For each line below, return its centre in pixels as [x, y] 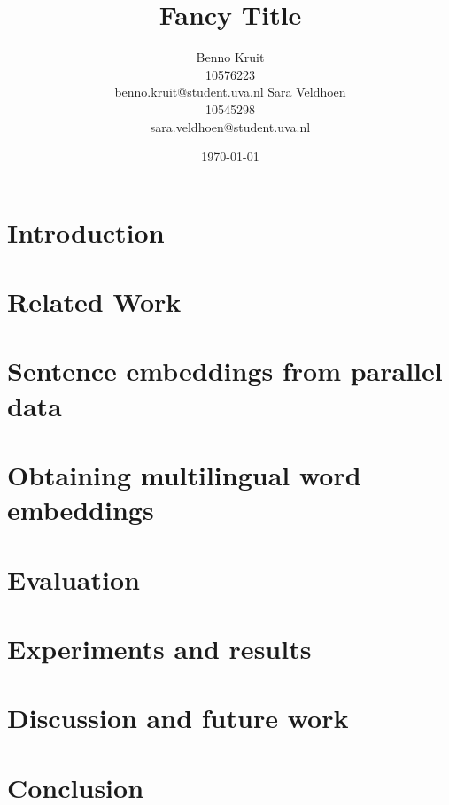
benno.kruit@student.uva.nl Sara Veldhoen [230, 92]
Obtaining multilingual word [184, 475]
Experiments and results [159, 648]
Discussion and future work [178, 718]
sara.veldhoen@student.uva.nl [230, 126]
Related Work [94, 302]
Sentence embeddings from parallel [225, 371]
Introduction [86, 232]
